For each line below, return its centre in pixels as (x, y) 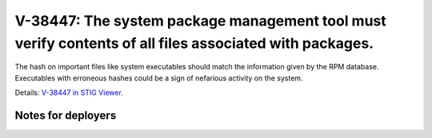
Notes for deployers (66, 115)
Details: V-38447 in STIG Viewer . (69, 93)
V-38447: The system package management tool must (201, 21)
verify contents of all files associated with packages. (194, 43)
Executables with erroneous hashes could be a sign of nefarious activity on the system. (159, 78)
